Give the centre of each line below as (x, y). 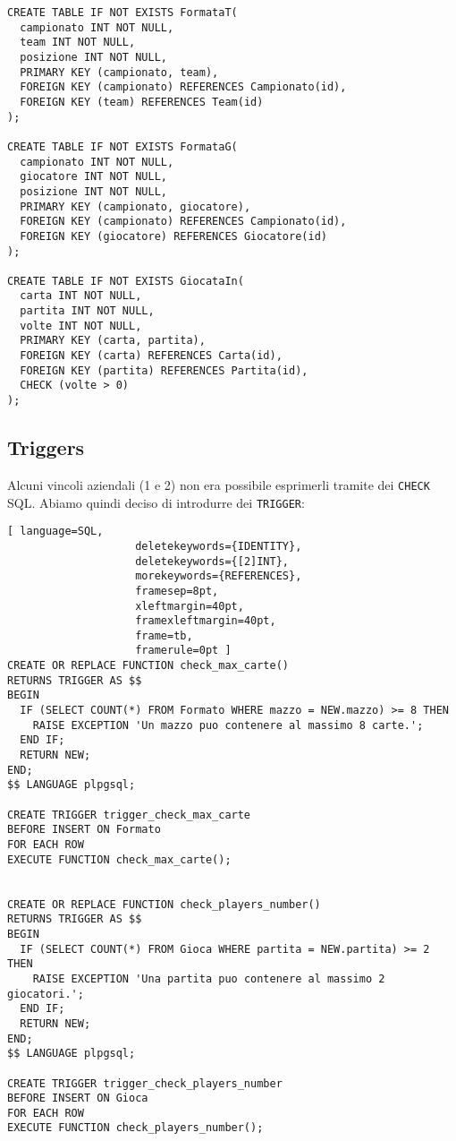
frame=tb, (164, 635)
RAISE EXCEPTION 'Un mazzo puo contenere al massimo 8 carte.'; (228, 725)
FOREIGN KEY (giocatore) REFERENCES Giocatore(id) (173, 236)
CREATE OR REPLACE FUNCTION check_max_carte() (148, 666)
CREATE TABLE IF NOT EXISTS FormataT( (122, 13)
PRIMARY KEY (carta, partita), (113, 341)
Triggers (46, 447)
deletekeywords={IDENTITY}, (219, 546)
